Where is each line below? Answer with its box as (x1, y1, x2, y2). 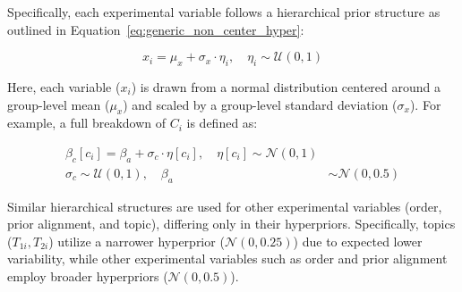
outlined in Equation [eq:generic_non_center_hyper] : (7, 20, 304, 38)
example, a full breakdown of (7, 113, 167, 132)
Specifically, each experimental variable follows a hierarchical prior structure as (7, 3, 441, 21)
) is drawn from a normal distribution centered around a (131, 77, 441, 96)
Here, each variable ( (7, 77, 121, 96)
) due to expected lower (293, 231, 423, 250)
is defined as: (186, 113, 258, 132)
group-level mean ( (7, 95, 110, 113)
